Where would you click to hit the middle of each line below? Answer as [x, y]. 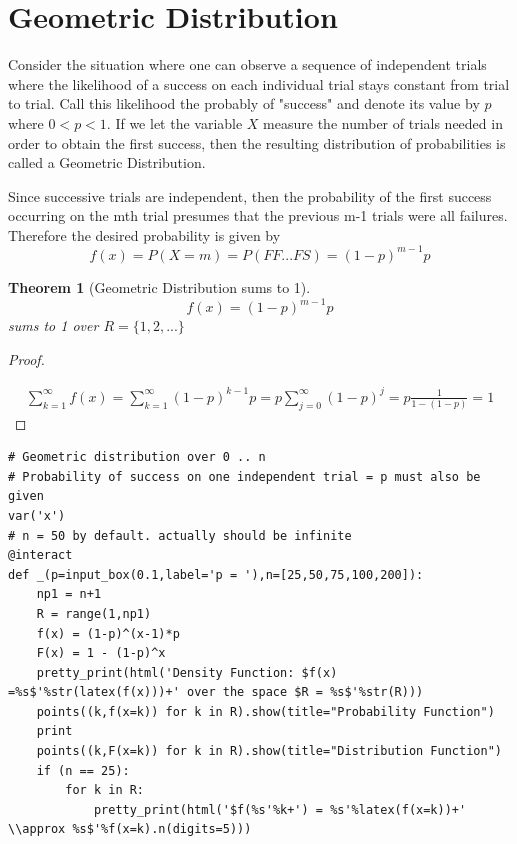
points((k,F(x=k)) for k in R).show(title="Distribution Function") [269, 751]
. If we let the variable [174, 122]
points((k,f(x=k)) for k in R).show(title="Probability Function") [265, 711]
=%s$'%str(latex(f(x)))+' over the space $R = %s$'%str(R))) [216, 692]
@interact [40, 555]
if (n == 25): [83, 770]
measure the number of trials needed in [383, 122]
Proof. [26, 358]
